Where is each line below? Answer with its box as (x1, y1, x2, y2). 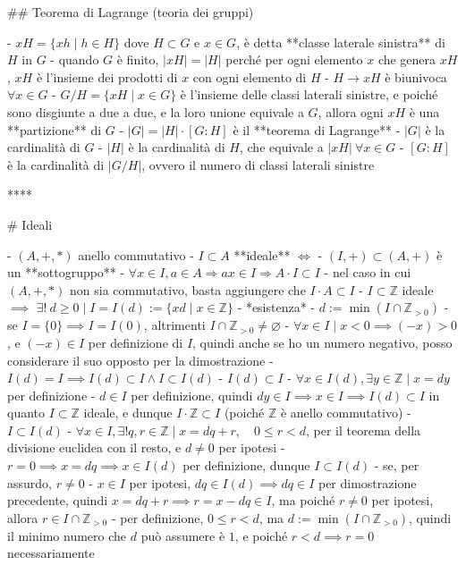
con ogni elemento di (192, 67, 307, 86)
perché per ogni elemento (225, 50, 363, 69)
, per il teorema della (306, 420, 421, 439)
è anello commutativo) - (280, 403, 411, 422)
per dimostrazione (318, 473, 417, 492)
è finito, (116, 50, 159, 69)
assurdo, (7, 473, 52, 492)
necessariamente (7, 544, 95, 562)
